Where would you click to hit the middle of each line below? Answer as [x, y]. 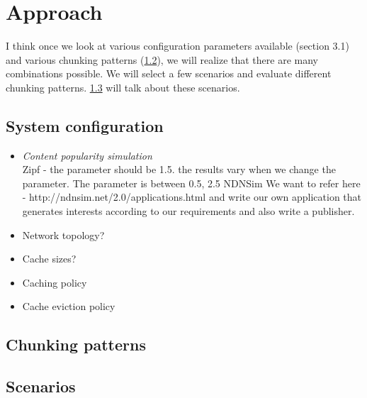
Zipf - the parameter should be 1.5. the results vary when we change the [179, 169]
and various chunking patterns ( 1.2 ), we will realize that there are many [162, 59]
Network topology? [63, 234]
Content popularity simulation [87, 155]
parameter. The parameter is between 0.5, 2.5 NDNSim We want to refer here [191, 183]
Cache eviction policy [69, 306]
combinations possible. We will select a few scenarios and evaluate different [169, 73]
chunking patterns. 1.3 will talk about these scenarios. [123, 87]
